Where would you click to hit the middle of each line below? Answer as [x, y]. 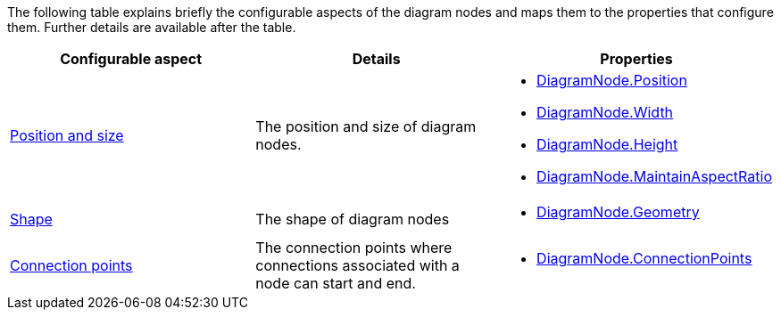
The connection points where [354, 248]
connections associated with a [357, 265]
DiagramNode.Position [612, 80]
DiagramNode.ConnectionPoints [644, 258]
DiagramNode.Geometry [618, 212]
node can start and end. [336, 283]
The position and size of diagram [366, 126]
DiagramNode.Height [607, 144]
